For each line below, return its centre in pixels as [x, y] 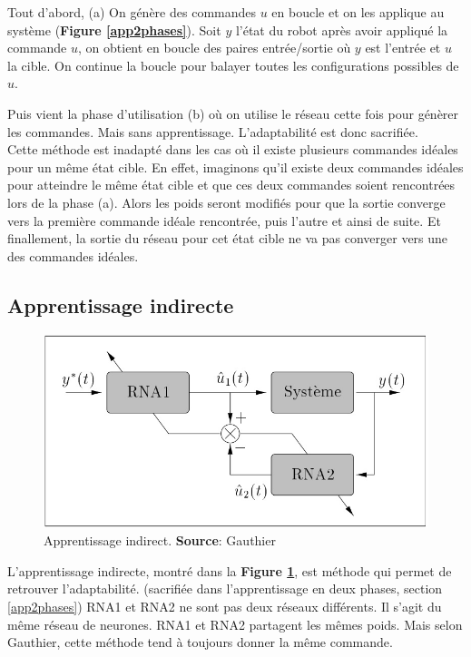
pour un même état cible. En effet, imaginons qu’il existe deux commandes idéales [235, 167]
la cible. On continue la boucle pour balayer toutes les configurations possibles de [233, 65]
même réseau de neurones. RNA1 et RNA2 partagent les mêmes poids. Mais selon [235, 624]
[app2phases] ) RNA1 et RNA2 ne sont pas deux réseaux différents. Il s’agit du [225, 606]
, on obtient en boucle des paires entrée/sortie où [215, 48]
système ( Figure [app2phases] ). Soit [114, 29]
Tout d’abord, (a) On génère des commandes [132, 12]
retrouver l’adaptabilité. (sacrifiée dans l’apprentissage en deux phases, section [225, 588]
